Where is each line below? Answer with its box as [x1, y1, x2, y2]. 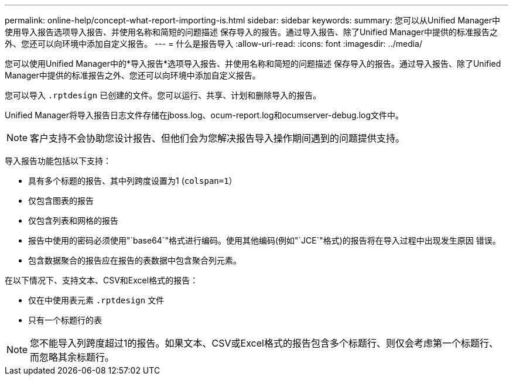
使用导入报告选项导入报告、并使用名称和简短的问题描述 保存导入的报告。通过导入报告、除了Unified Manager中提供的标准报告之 [5, 27, 498, 37]
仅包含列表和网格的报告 [28, 215, 118, 225]
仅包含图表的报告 [28, 196, 94, 206]
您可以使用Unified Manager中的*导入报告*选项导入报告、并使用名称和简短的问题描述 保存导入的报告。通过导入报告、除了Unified [5, 59, 501, 69]
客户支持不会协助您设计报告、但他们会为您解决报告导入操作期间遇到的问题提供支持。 [30, 132, 405, 144]
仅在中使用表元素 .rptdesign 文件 [28, 295, 165, 305]
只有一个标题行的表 [28, 315, 102, 325]
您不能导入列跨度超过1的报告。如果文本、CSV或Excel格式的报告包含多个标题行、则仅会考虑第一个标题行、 [30, 337, 498, 349]
